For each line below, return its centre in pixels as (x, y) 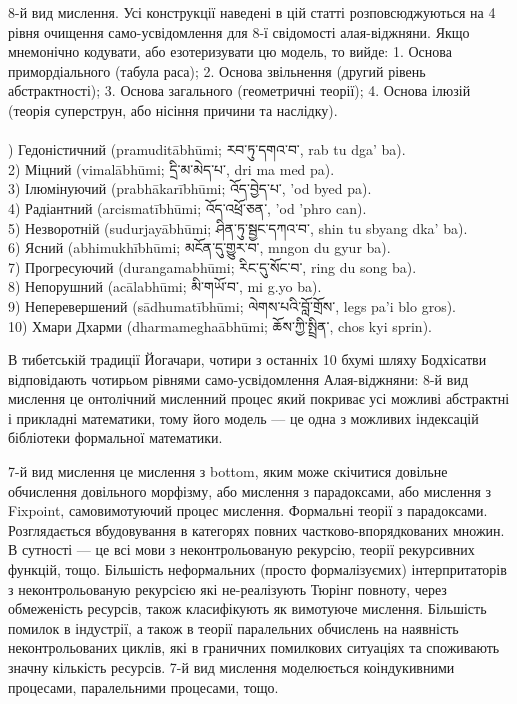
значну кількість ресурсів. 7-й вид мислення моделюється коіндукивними (231, 667)
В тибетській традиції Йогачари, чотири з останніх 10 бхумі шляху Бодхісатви (247, 359)
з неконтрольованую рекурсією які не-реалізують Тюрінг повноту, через (227, 588)
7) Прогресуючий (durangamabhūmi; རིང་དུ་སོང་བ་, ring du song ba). (212, 266)
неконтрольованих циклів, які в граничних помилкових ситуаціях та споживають (254, 647)
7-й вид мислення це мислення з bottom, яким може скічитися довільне (228, 471)
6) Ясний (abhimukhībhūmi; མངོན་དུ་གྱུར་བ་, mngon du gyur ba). (199, 247)
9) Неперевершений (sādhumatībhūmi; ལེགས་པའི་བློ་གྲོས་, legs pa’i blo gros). (232, 305)
